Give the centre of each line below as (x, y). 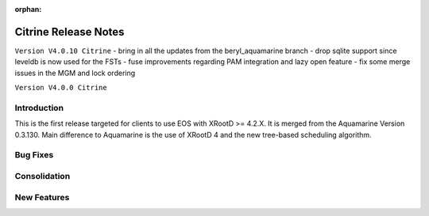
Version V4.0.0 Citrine (61, 88)
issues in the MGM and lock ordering (75, 73)
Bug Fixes (34, 155)
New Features (42, 197)
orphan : (28, 9)
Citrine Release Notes (70, 32)
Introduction (39, 108)
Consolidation (43, 176)
